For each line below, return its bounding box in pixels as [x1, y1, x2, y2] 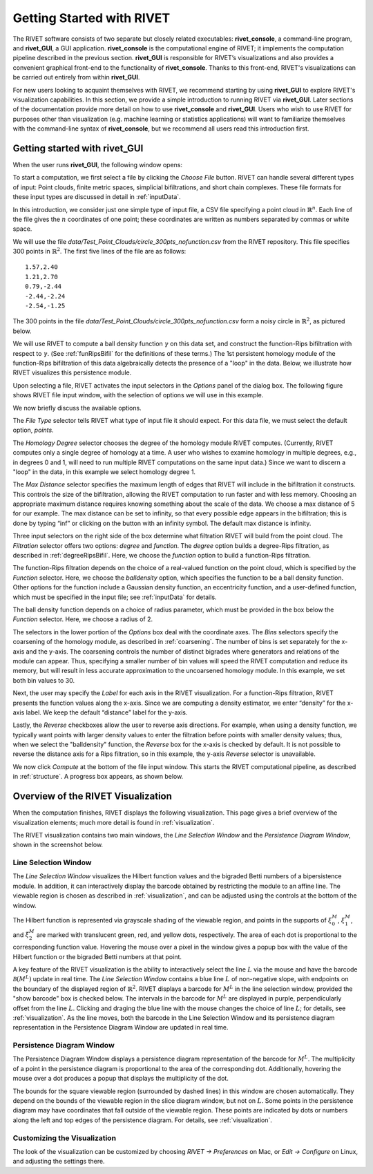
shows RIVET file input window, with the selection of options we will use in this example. [12, 391, 264, 399]
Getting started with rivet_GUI [12, 142, 144, 154]
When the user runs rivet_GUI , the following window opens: [12, 160, 183, 169]
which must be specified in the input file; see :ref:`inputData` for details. [12, 593, 217, 601]
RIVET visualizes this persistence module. [12, 368, 132, 377]
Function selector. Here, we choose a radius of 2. [12, 615, 153, 623]
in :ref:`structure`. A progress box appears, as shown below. [12, 773, 184, 781]
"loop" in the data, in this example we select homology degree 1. [12, 467, 196, 476]
